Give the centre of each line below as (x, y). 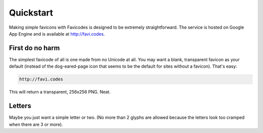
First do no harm (35, 48)
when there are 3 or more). (36, 124)
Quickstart (31, 13)
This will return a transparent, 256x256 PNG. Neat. (60, 92)
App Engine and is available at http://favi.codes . (57, 34)
